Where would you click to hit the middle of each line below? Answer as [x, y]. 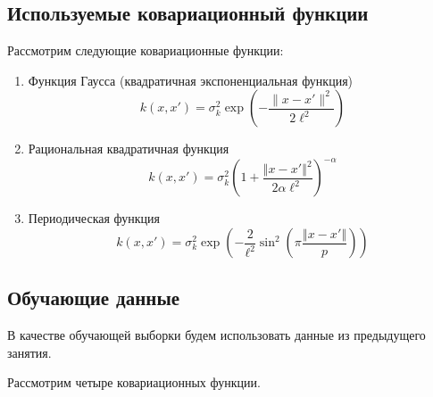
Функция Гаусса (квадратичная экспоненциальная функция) [191, 80]
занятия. [29, 352]
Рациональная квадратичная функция [129, 149]
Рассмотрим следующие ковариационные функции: [146, 50]
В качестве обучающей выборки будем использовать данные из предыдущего [216, 335]
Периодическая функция [94, 218]
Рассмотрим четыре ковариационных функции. [134, 382]
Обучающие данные [94, 298]
